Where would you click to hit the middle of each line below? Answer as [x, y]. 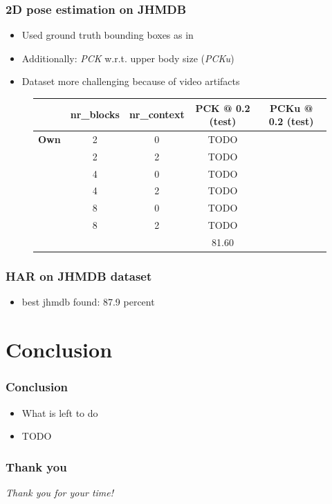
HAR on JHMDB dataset [79, 276]
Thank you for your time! [60, 492]
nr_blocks [95, 114]
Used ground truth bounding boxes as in [108, 35]
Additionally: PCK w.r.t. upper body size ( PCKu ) [128, 58]
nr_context [157, 114]
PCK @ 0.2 [223, 108]
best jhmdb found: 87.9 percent [88, 302]
